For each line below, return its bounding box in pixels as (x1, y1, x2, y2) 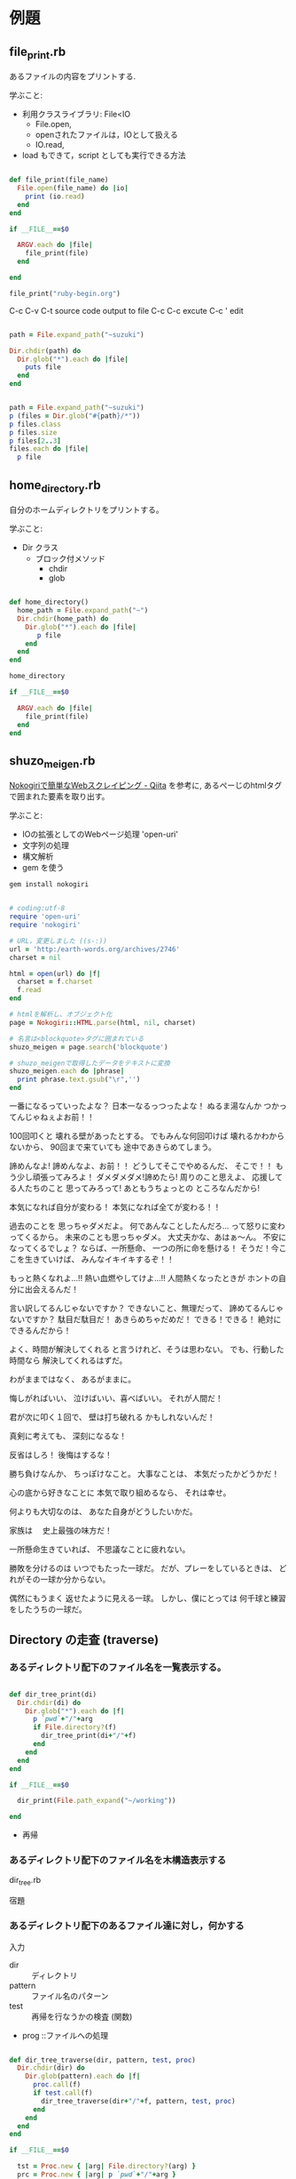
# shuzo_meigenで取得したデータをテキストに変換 (9, 1059, 171, 1068)
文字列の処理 (21, 840, 69, 851)
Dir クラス (21, 542, 59, 553)
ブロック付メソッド (35, 553, 106, 565)
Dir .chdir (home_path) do (17, 614, 109, 623)
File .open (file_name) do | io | (17, 184, 129, 193)
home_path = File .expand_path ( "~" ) (17, 606, 149, 615)
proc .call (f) (32, 2080, 82, 2089)
